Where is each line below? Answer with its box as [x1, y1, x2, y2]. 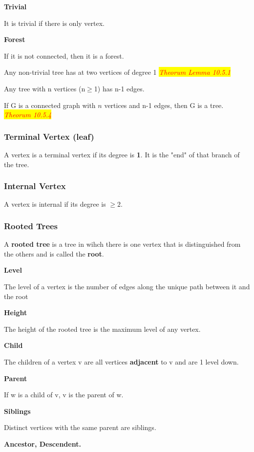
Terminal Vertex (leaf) [4, 130, 94, 142]
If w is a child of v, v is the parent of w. [4, 389, 124, 400]
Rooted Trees [4, 219, 58, 232]
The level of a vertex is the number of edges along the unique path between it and [4, 281, 250, 291]
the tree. [4, 159, 29, 169]
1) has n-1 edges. [94, 83, 145, 93]
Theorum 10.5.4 [4, 109, 52, 120]
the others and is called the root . [4, 248, 104, 258]
